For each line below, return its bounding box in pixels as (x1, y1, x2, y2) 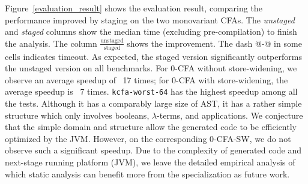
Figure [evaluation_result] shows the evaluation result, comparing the (5, 2, 262, 14)
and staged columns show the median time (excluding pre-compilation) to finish (5, 25, 297, 38)
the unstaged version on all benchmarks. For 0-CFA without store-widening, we (5, 62, 297, 74)
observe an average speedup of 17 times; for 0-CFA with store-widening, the (5, 73, 288, 86)
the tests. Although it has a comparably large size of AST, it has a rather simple (5, 97, 302, 110)
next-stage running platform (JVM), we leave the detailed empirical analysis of (5, 156, 295, 168)
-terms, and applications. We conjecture (157, 108, 303, 121)
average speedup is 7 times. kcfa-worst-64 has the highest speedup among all (5, 85, 298, 98)
